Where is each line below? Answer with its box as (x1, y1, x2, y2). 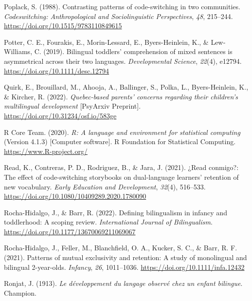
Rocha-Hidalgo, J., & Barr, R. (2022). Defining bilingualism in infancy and (4, 207, 227, 217)
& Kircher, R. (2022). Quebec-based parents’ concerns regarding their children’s (4, 91, 238, 101)
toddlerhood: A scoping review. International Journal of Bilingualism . (4, 217, 213, 227)
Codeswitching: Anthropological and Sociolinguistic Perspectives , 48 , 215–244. (4, 11, 233, 21)
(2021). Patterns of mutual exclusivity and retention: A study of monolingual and (4, 252, 247, 263)
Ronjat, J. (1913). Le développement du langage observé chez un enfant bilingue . (4, 278, 243, 288)
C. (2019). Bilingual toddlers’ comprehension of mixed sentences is (34, 46, 233, 56)
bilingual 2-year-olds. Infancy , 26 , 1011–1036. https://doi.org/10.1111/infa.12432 (4, 262, 245, 272)
